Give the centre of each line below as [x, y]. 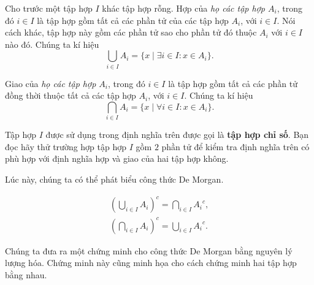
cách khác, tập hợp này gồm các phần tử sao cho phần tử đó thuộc [131, 32]
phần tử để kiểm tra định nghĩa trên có [235, 146]
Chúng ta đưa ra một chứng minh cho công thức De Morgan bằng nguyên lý [149, 250]
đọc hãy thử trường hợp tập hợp [66, 146]
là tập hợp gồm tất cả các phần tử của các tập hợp [133, 20]
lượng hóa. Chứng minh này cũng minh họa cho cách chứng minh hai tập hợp [151, 263]
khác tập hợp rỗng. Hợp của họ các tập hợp [183, 8]
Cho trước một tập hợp [49, 8]
